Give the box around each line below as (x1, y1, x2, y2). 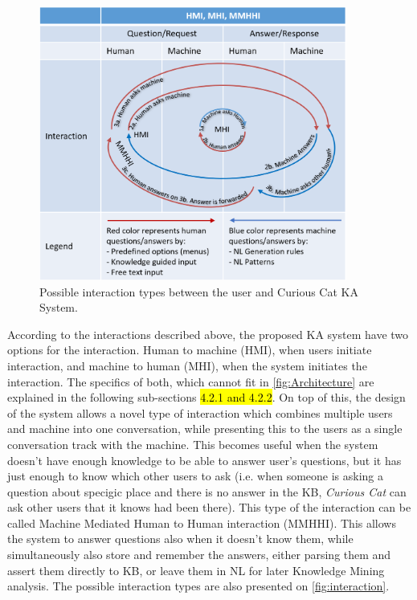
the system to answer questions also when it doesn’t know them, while (7, 530, 354, 547)
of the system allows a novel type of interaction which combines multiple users (7, 404, 393, 421)
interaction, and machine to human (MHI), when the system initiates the (7, 357, 367, 373)
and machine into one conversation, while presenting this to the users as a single (7, 420, 403, 437)
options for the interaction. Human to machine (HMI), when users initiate (7, 341, 372, 358)
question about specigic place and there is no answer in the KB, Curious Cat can (7, 483, 407, 500)
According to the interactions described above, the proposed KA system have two (7, 325, 409, 342)
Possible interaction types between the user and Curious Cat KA (39, 283, 358, 300)
